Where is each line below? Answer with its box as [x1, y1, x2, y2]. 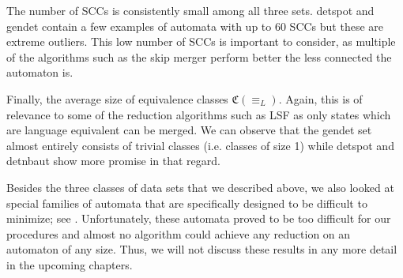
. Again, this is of [278, 90, 363, 107]
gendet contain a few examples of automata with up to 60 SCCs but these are [6, 17, 384, 34]
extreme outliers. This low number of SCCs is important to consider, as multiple [6, 33, 396, 50]
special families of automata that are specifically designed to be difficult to [6, 194, 367, 211]
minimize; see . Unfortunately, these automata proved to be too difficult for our [6, 210, 391, 227]
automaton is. [6, 64, 73, 81]
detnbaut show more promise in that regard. [6, 152, 220, 169]
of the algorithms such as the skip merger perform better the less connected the [6, 48, 392, 65]
